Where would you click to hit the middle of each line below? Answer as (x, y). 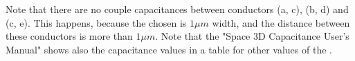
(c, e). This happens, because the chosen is (96, 22)
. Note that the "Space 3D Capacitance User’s (252, 36)
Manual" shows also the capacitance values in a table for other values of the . (169, 49)
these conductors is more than (69, 36)
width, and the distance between (281, 22)
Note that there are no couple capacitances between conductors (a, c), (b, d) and (177, 9)
